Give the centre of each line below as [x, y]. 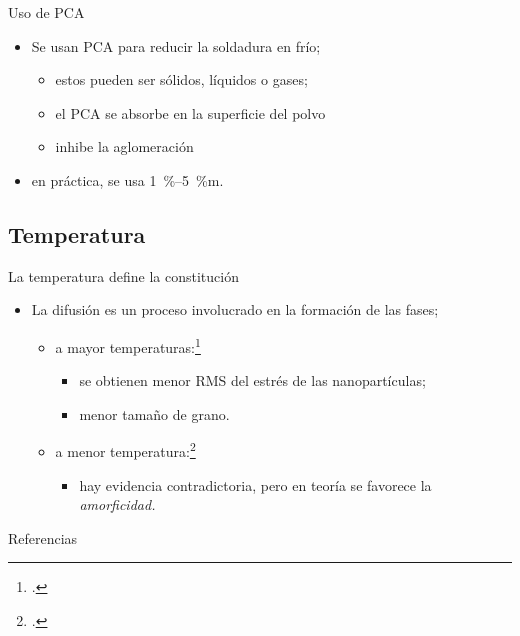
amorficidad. [117, 504]
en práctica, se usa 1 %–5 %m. [127, 179]
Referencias [43, 537]
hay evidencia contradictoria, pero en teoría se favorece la [255, 484]
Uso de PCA [46, 12]
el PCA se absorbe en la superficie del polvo [190, 112]
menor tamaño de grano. [154, 413]
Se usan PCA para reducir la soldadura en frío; [176, 45]
